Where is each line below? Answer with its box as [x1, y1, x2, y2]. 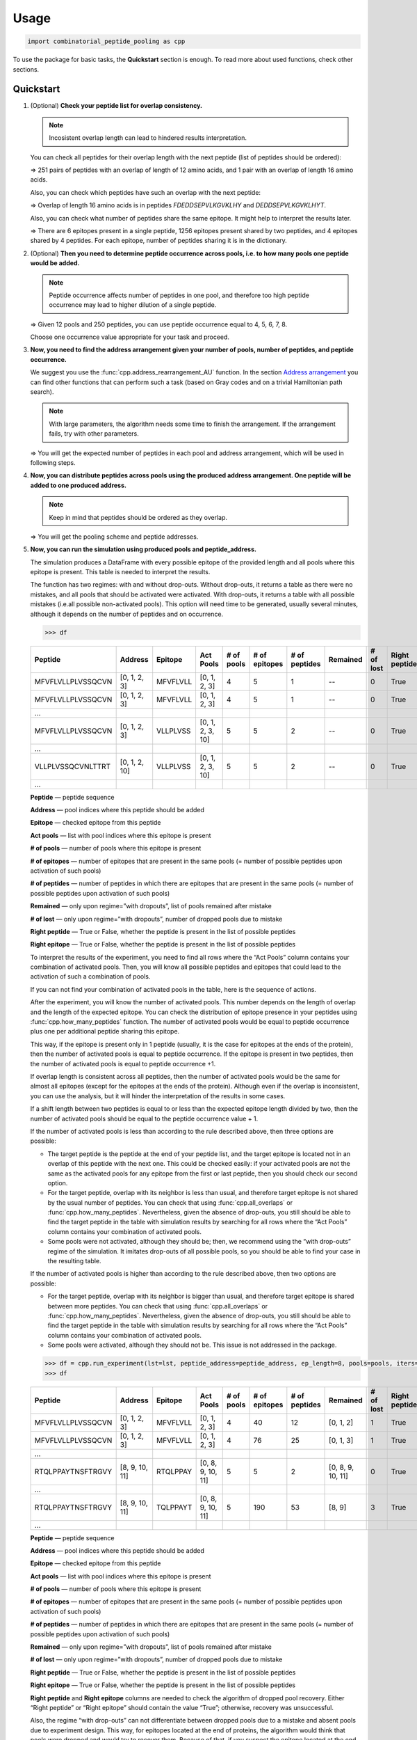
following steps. [30, 458, 76, 466]
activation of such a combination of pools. [30, 972, 151, 981]
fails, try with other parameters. [49, 429, 139, 438]
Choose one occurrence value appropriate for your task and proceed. [30, 333, 229, 341]
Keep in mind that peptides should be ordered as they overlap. [49, 513, 228, 521]
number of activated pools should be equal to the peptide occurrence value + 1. [30, 1114, 259, 1123]
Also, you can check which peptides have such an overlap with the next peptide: [30, 188, 261, 196]
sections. [13, 65, 40, 73]
